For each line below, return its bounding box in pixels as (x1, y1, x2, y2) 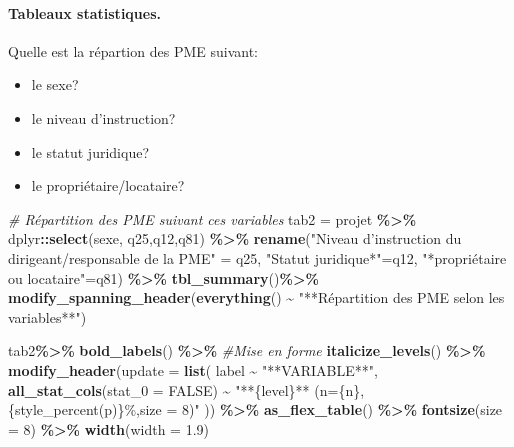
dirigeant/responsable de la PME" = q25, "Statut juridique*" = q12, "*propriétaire (8, 247, 507, 268)
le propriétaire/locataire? (31, 175, 185, 196)
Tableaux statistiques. (8, 2, 161, 23)
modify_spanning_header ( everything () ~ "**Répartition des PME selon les (8, 287, 505, 308)
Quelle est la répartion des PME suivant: (8, 40, 258, 61)
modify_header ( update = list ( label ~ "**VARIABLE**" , (8, 359, 378, 380)
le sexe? (31, 74, 79, 95)
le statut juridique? (31, 141, 149, 162)
